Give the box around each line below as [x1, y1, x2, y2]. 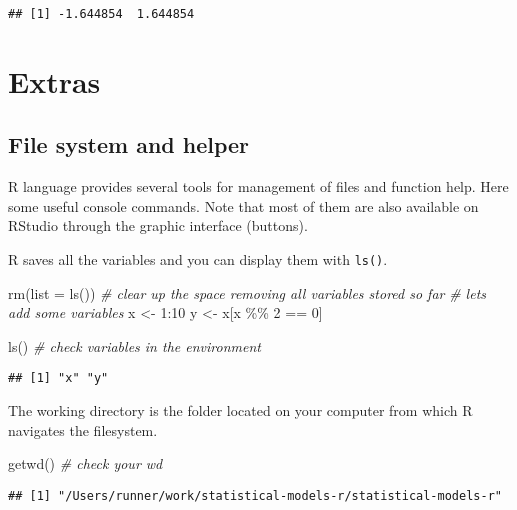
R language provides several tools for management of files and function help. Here [8, 176, 509, 197]
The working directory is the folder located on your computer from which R [8, 400, 473, 421]
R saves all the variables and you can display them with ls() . [8, 249, 388, 270]
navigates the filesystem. [8, 419, 158, 440]
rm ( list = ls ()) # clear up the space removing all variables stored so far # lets [8, 282, 487, 303]
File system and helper [8, 129, 250, 160]
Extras [8, 60, 101, 101]
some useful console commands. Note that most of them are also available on [8, 195, 479, 216]
